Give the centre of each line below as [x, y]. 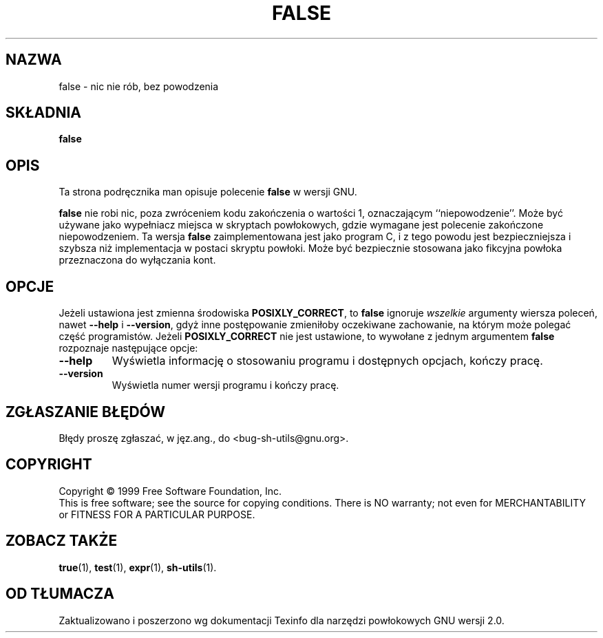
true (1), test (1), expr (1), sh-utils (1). [138, 567]
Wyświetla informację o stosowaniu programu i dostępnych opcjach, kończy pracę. [327, 361]
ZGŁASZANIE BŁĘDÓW [86, 412]
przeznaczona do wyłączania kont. [137, 260]
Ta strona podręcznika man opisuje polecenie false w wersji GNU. [208, 192]
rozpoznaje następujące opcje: [128, 348]
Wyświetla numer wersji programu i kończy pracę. [225, 385]
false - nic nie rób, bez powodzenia [139, 86]
